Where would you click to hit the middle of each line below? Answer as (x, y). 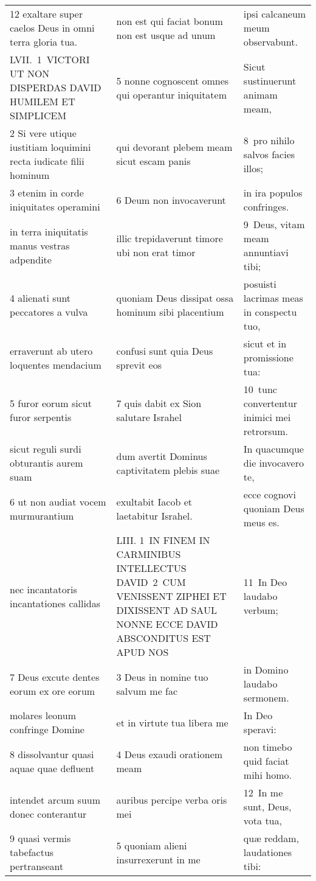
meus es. (261, 522)
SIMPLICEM (38, 115)
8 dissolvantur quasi (52, 754)
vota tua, (263, 820)
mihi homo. (267, 775)
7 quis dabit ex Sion (159, 403)
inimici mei (267, 417)
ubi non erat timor (156, 252)
